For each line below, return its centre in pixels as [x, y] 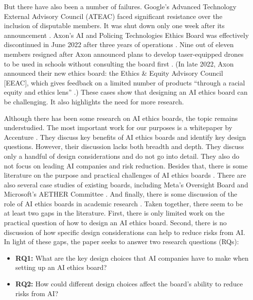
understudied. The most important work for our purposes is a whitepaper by [118, 127]
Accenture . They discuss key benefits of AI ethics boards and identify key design [125, 137]
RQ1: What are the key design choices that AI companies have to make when [132, 258]
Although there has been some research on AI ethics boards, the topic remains [121, 118]
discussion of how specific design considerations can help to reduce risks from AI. [125, 232]
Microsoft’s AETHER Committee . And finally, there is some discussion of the [121, 194]
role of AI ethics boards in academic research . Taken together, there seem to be [123, 203]
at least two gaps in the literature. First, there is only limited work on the [114, 213]
